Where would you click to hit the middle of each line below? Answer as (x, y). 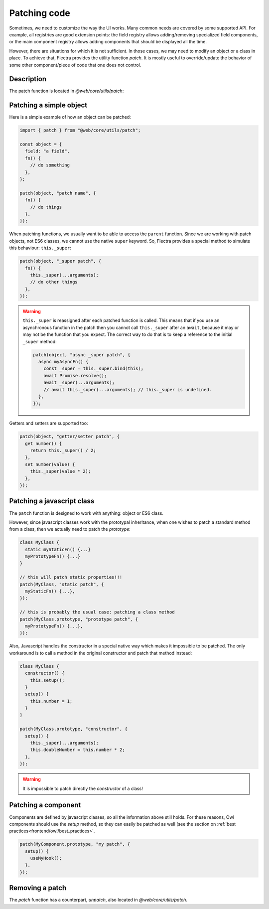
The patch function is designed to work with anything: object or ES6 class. (86, 513)
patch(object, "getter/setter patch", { (69, 437)
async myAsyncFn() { (63, 362)
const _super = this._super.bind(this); (94, 369)
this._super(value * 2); (61, 471)
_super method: (40, 341)
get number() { (44, 443)
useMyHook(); (46, 858)
